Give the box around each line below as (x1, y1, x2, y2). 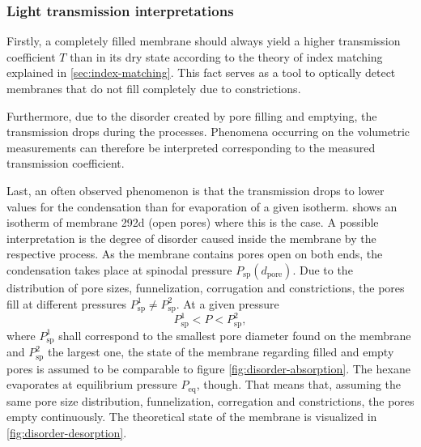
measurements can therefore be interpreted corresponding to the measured (6, 138, 376, 155)
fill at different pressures (6, 295, 127, 312)
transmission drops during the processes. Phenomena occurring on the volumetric (6, 123, 410, 140)
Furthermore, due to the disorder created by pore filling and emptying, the (6, 107, 377, 124)
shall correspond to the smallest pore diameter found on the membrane (58, 326, 411, 343)
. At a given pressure (176, 295, 279, 312)
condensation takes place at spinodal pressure (6, 261, 232, 278)
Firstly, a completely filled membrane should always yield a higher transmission (6, 32, 401, 49)
